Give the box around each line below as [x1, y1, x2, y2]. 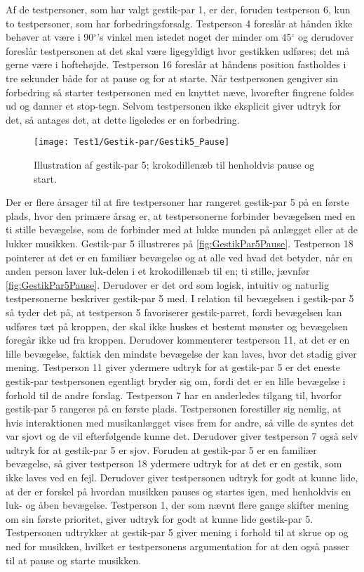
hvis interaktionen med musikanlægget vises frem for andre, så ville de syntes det [6, 415, 354, 429]
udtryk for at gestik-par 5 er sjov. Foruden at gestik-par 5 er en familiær [6, 442, 317, 457]
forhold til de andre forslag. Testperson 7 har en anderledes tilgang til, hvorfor [6, 387, 342, 402]
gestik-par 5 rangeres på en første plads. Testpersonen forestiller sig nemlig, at [6, 401, 342, 416]
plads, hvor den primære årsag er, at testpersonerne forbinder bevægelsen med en [6, 208, 356, 223]
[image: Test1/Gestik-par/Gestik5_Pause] [34, 137, 230, 148]
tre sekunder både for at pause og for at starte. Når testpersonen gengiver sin [6, 70, 339, 85]
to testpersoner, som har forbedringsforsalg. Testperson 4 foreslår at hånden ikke [6, 15, 353, 30]
